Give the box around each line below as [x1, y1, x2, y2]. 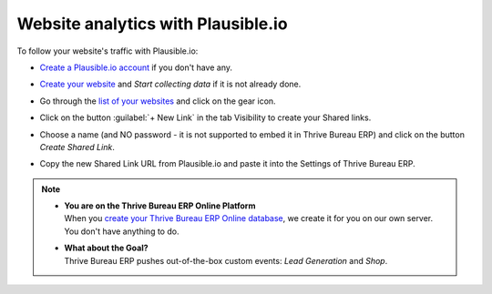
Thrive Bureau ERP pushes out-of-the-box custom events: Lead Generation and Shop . [64, 255, 388, 266]
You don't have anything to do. [64, 226, 179, 237]
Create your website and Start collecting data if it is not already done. [39, 78, 302, 90]
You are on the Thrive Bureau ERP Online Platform [64, 200, 256, 211]
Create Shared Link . [39, 141, 116, 152]
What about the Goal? [64, 242, 149, 254]
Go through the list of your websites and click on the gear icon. [39, 96, 277, 106]
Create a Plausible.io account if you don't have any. [39, 62, 232, 73]
